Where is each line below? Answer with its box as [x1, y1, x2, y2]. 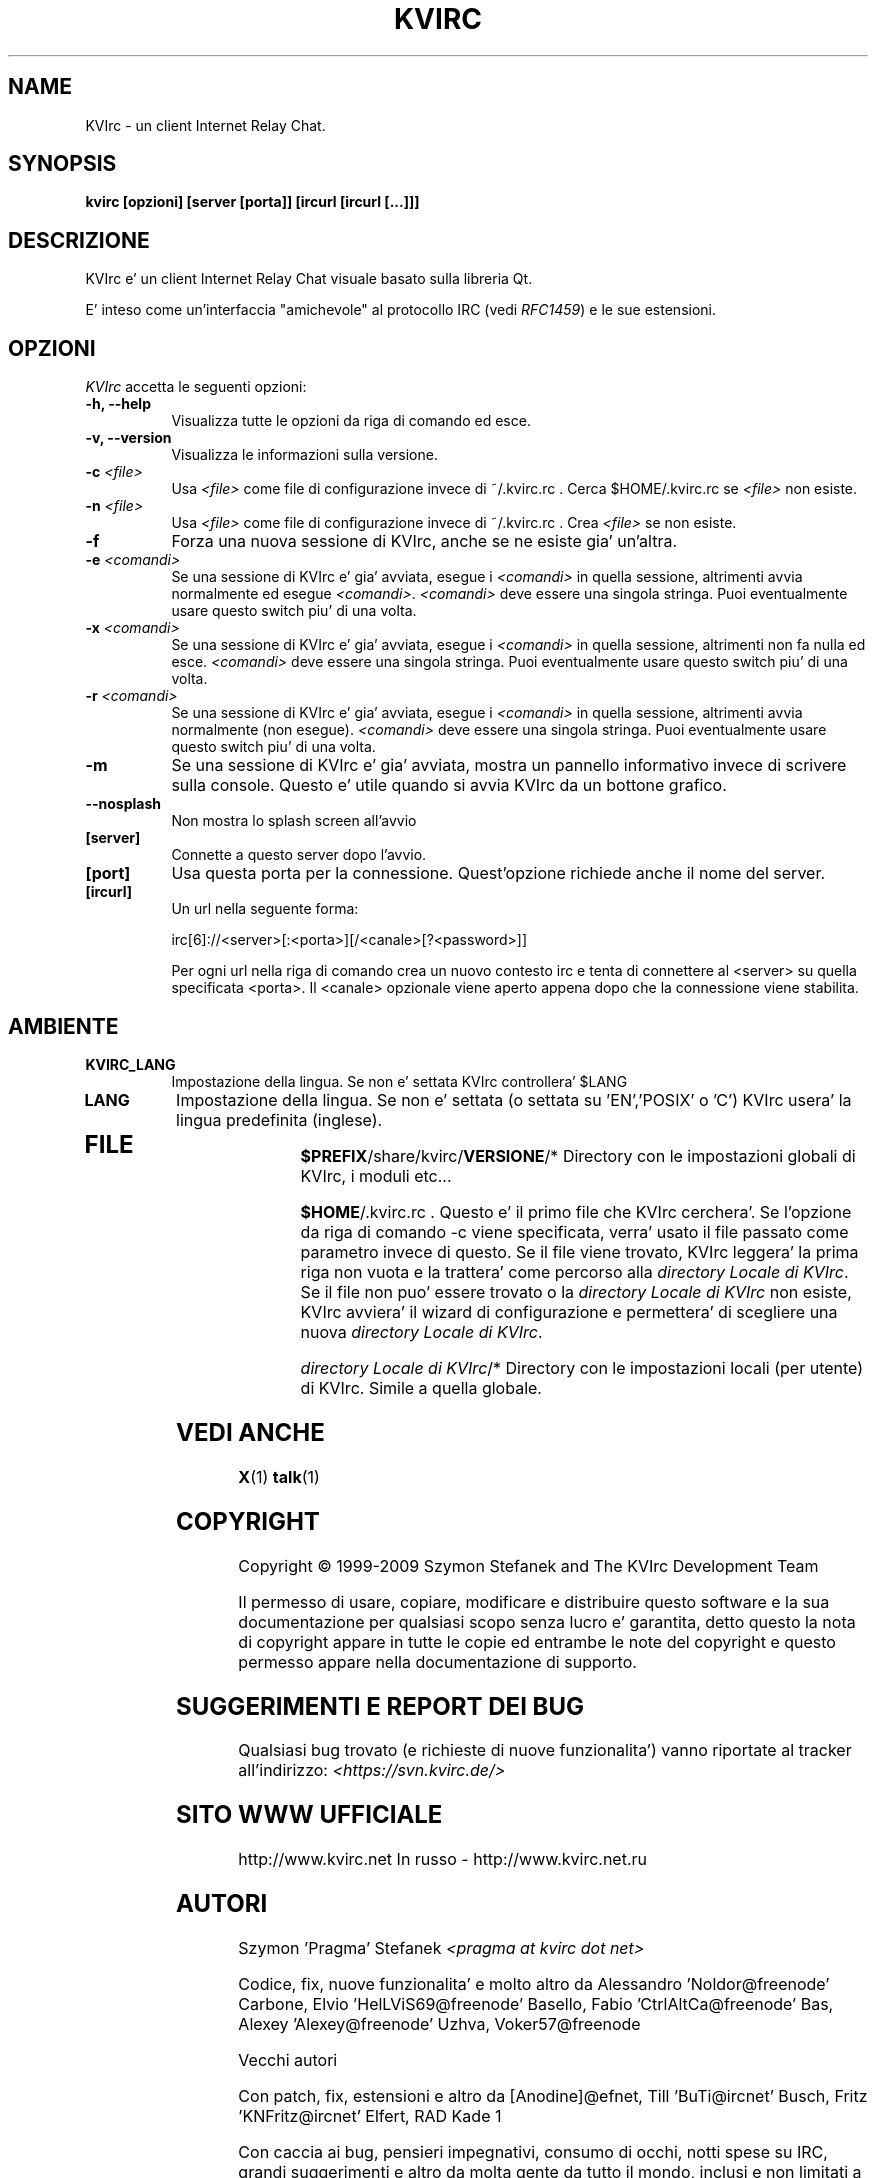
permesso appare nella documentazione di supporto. [238, 1651, 637, 1672]
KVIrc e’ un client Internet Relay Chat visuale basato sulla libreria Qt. [85, 270, 533, 288]
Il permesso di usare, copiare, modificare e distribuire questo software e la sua [238, 1591, 830, 1612]
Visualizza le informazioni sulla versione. [171, 446, 438, 464]
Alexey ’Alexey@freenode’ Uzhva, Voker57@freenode [238, 2014, 641, 2035]
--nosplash [85, 795, 161, 813]
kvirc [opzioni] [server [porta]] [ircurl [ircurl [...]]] [85, 193, 420, 211]
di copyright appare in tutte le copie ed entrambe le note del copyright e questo [238, 1631, 836, 1652]
